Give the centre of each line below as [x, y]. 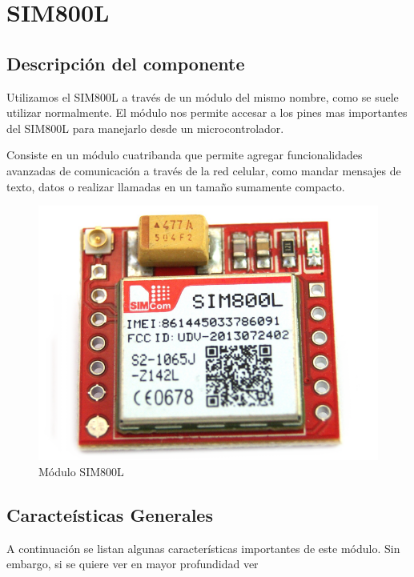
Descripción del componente [126, 63]
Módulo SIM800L [81, 471]
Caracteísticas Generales [110, 514]
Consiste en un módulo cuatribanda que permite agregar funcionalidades [185, 155]
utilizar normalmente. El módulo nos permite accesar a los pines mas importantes [207, 112]
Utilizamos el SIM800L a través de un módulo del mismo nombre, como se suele [203, 96]
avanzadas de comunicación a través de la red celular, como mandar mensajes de [204, 170]
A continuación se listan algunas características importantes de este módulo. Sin [203, 548]
